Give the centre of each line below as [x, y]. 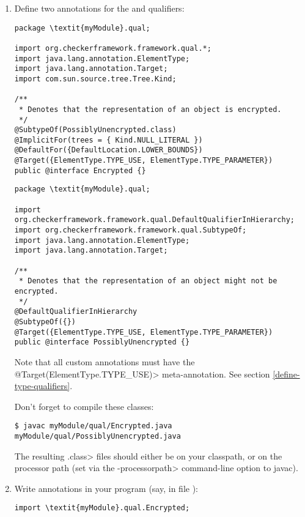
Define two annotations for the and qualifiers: [99, 8]
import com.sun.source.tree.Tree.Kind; [95, 79]
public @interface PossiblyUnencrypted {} [102, 342]
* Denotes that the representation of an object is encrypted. [150, 109]
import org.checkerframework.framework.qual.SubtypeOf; [130, 230]
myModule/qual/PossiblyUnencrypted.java [97, 436]
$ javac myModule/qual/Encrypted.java [93, 426]
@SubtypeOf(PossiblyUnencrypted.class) [95, 130]
